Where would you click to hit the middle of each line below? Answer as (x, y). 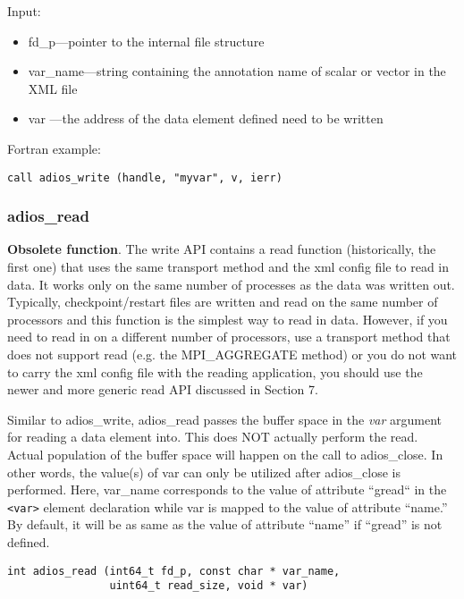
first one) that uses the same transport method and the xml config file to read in (228, 267)
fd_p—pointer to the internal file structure (146, 41)
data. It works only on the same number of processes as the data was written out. (231, 284)
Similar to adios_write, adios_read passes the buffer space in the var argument (225, 419)
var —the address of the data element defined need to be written (206, 118)
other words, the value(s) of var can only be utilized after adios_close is (204, 472)
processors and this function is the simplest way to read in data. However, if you (228, 319)
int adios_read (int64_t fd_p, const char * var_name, (174, 571)
